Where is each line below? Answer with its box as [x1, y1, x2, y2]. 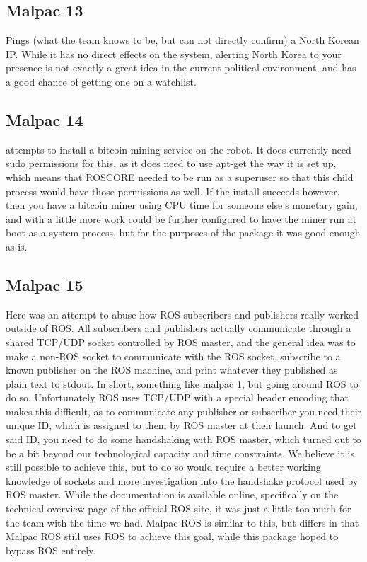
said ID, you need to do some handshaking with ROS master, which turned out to [6, 432, 361, 447]
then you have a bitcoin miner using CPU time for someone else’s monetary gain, [6, 197, 358, 212]
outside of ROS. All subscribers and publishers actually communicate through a [6, 321, 351, 336]
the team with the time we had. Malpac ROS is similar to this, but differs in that [6, 515, 359, 529]
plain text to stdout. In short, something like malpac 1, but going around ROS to [6, 376, 359, 391]
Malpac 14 [6, 108, 83, 130]
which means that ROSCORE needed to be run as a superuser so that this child [6, 169, 354, 184]
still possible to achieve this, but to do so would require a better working [6, 459, 321, 474]
